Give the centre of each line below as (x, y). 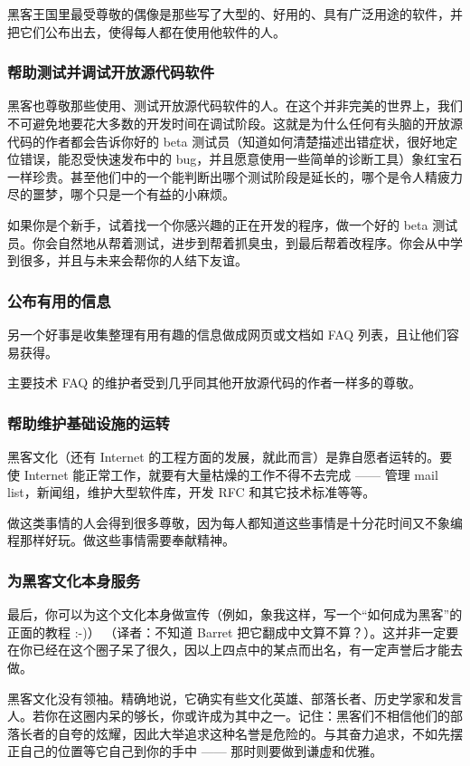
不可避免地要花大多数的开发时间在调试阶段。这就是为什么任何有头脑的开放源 (235, 123)
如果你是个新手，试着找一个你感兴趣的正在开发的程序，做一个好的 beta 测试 (233, 224)
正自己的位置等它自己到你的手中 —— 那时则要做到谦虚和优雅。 (195, 751)
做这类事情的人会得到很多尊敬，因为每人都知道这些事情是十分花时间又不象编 (235, 522)
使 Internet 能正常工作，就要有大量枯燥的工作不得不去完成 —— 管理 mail (223, 474)
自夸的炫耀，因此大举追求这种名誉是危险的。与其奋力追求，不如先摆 (260, 733)
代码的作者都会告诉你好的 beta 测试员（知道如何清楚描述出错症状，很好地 (226, 141)
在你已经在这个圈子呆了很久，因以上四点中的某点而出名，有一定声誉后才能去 (235, 650)
